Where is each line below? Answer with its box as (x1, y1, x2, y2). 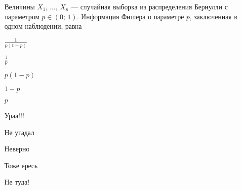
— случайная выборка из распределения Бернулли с (71, 1, 228, 11)
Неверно (4, 143, 30, 154)
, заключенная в (190, 11, 238, 21)
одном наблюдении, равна (4, 21, 82, 31)
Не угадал (4, 127, 35, 137)
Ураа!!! (4, 110, 24, 120)
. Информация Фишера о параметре (77, 11, 184, 21)
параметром (4, 11, 40, 21)
